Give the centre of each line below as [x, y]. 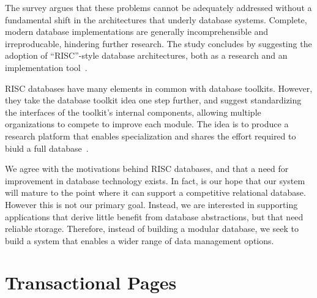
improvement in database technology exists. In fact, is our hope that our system [155, 180]
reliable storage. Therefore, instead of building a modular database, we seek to [152, 229]
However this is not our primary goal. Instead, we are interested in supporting [151, 204]
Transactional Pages [91, 282]
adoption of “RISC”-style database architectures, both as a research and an [146, 55]
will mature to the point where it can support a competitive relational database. [155, 192]
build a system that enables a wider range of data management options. [140, 240]
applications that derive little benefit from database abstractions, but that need [154, 216]
